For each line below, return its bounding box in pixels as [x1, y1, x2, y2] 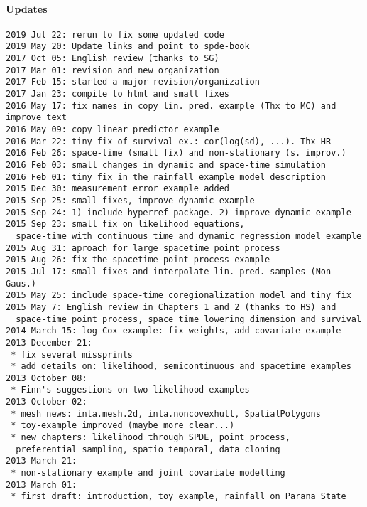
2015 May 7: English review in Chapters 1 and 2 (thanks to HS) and [6, 301, 336, 312]
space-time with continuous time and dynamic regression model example [16, 230, 362, 241]
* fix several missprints [11, 349, 133, 360]
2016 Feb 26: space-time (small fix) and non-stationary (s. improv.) [6, 148, 346, 159]
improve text [6, 112, 67, 123]
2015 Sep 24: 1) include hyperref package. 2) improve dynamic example [6, 207, 351, 218]
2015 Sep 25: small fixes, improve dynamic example [6, 195, 255, 206]
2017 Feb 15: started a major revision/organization [6, 77, 260, 87]
